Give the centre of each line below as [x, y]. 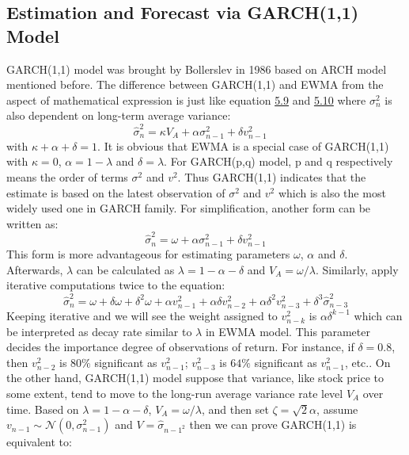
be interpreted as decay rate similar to [99, 331]
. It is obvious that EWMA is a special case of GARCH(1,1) [243, 145]
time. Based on [43, 409]
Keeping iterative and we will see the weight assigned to [142, 315]
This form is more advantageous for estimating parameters [148, 254]
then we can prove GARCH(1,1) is [273, 424]
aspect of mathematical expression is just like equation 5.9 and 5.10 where [186, 99]
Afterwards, [35, 269]
